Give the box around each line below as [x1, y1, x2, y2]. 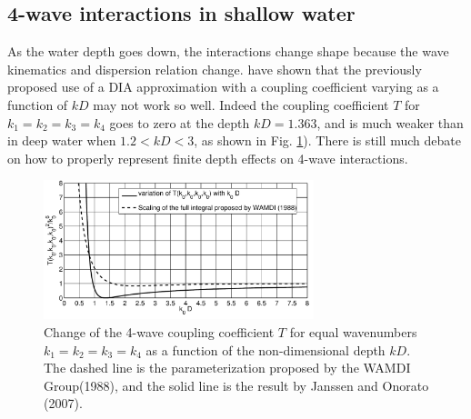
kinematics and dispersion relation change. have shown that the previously [7, 59, 422, 78]
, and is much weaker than [316, 113, 464, 132]
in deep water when [7, 131, 116, 150]
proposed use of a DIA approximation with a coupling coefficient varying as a [7, 77, 439, 96]
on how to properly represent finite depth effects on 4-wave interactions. [7, 148, 408, 167]
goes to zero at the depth [109, 113, 250, 132]
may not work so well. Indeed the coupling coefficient [93, 95, 389, 114]
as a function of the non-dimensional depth [145, 340, 386, 359]
